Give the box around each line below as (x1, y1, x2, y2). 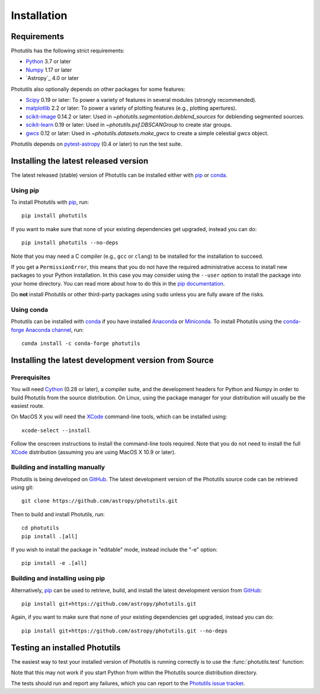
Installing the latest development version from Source (11, 355, 214, 365)
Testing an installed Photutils (11, 642, 121, 653)
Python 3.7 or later (25, 58, 71, 65)
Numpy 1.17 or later (25, 66, 72, 73)
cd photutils (21, 525, 59, 532)
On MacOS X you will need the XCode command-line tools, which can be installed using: (11, 413, 228, 420)
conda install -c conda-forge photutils (21, 340, 140, 347)
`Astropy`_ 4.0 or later (25, 75, 79, 82)
